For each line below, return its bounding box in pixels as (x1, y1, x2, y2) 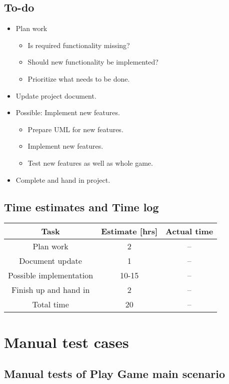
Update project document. (15, 90, 96, 101)
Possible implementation (8, 269, 93, 281)
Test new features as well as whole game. (27, 157, 153, 168)
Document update (19, 255, 82, 267)
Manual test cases (4, 331, 129, 352)
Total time (32, 298, 69, 310)
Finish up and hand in (11, 284, 90, 296)
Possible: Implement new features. (15, 107, 120, 118)
